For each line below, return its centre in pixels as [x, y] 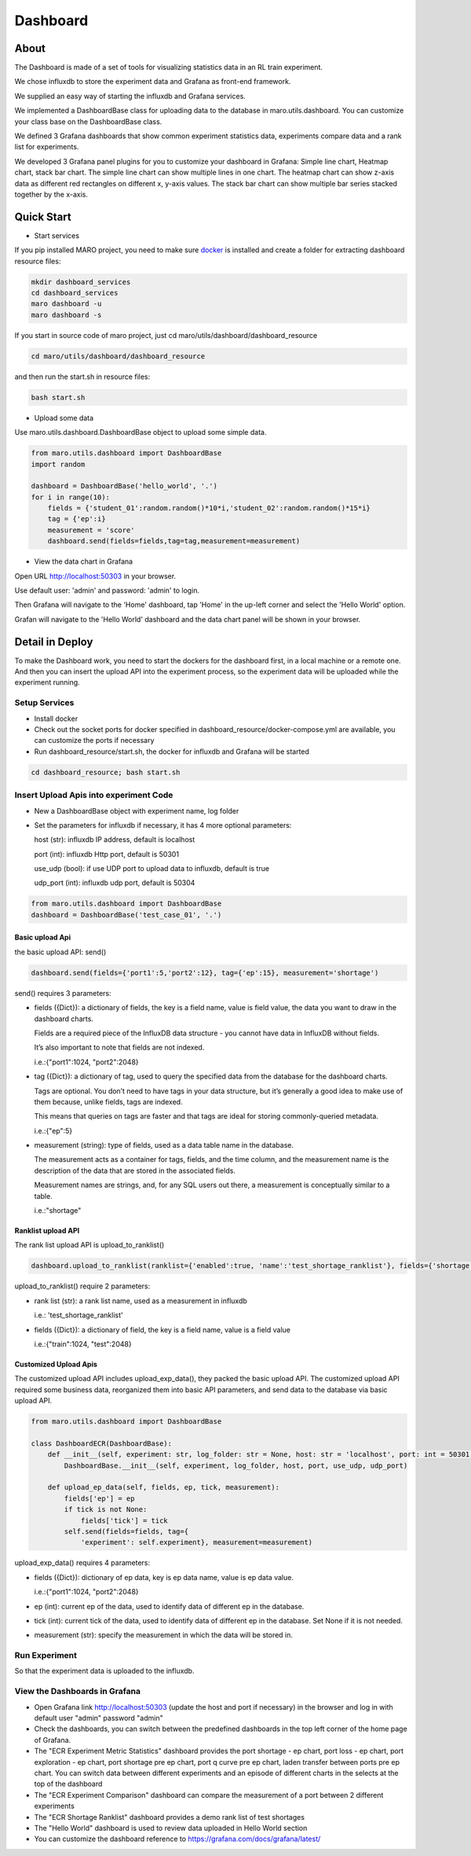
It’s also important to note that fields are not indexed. [119, 1047]
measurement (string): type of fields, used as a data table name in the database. [164, 1145]
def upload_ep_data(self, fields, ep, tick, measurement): [164, 1487]
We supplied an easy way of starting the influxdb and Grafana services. [130, 96]
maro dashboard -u [66, 304]
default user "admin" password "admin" [99, 1718]
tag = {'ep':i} [77, 519]
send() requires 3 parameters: [63, 993]
